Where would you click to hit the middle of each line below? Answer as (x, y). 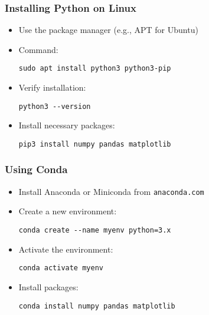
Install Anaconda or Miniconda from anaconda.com (111, 191)
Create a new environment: (68, 211)
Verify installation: (52, 87)
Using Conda (36, 169)
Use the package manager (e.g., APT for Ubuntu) (108, 30)
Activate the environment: (66, 249)
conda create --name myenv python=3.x (95, 231)
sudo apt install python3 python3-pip (95, 69)
